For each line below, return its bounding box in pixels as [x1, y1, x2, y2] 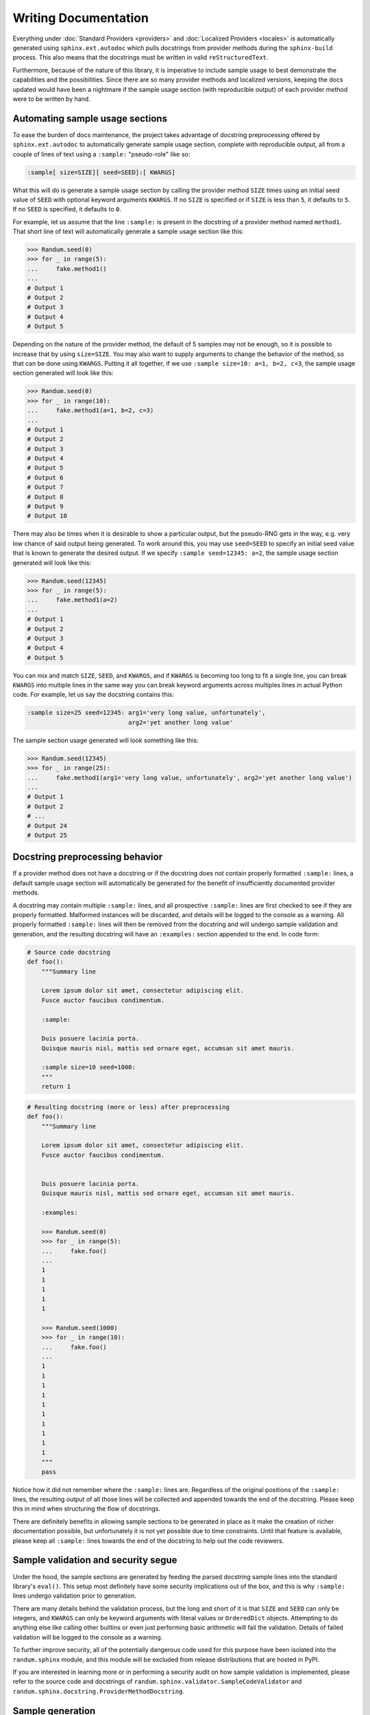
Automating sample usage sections [12, 113, 168, 124]
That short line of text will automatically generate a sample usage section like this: [12, 227, 244, 236]
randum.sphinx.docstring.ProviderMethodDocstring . [12, 1687, 185, 1695]
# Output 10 [27, 512, 68, 520]
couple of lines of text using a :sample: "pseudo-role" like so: [12, 150, 190, 158]
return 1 [41, 1083, 71, 1091]
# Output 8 [27, 493, 64, 501]
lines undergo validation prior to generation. [12, 1592, 136, 1600]
